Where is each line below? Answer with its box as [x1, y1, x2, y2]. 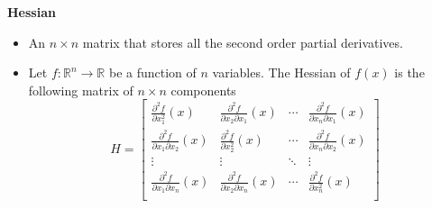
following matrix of [28, 80, 133, 99]
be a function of [108, 63, 197, 82]
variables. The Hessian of [212, 63, 351, 82]
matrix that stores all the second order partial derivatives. [82, 32, 403, 51]
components [170, 80, 236, 99]
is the [394, 63, 425, 82]
